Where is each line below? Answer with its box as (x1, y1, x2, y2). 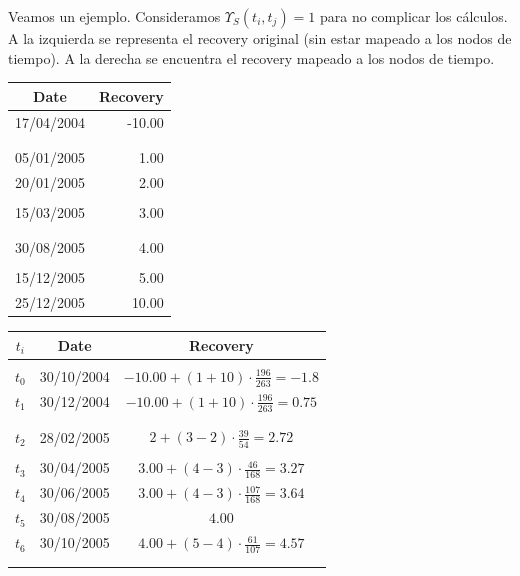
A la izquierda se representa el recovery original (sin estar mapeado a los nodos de (8, 28, 512, 48)
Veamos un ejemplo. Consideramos (8, 6, 221, 26)
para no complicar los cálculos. (319, 6, 508, 26)
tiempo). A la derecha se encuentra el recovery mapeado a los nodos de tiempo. (8, 47, 495, 68)
